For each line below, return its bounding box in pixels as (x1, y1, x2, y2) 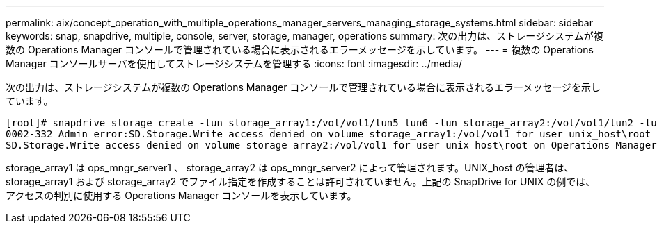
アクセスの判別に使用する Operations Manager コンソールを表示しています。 (6, 189, 357, 201)
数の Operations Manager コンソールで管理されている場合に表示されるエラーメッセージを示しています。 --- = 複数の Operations (6, 44, 594, 56)
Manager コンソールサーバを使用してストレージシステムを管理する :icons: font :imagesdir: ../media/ (6, 58, 462, 69)
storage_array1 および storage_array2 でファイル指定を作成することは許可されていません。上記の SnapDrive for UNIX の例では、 (6, 176, 596, 187)
